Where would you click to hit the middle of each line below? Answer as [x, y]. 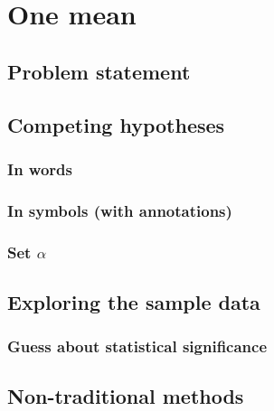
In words [40, 168]
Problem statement [99, 71]
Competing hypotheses [116, 124]
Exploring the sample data [134, 301]
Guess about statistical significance [137, 346]
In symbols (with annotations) [120, 210]
